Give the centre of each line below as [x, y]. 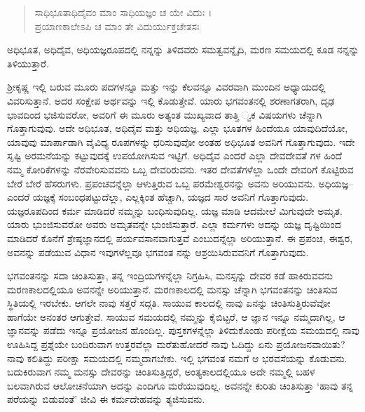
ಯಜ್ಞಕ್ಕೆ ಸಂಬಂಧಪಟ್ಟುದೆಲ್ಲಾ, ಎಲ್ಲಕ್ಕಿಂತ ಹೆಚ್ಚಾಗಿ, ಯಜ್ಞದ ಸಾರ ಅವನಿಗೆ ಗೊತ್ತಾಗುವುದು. [171, 197]
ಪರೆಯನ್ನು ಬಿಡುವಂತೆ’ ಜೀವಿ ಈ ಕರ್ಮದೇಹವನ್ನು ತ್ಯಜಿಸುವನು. [106, 399]
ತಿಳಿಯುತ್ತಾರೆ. [28, 63]
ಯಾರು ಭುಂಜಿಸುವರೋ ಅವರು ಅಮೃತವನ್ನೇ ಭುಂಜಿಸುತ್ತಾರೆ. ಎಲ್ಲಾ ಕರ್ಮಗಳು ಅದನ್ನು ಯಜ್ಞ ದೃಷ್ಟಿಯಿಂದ [174, 224]
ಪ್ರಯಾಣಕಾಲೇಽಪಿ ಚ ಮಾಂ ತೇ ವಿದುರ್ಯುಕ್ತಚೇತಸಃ [117, 26]
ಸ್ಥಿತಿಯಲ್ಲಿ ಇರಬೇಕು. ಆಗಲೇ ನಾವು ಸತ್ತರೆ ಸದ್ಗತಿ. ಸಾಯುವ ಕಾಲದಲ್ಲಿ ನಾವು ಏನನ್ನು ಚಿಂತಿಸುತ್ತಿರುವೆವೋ [169, 303]
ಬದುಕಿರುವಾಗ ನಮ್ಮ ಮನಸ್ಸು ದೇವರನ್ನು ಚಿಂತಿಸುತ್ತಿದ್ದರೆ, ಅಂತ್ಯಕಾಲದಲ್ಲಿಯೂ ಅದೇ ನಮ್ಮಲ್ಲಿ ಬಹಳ [161, 372]
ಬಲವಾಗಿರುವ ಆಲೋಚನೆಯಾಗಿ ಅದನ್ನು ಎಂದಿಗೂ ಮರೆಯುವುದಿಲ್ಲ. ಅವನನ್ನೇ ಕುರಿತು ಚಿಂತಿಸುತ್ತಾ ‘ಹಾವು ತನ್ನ [180, 385]
